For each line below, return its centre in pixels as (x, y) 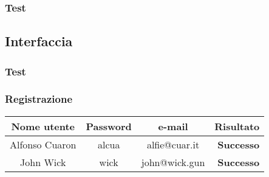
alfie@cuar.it (173, 144)
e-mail (173, 126)
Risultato (237, 126)
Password (109, 126)
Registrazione (39, 99)
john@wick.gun (173, 162)
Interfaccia (39, 41)
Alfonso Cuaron (43, 144)
